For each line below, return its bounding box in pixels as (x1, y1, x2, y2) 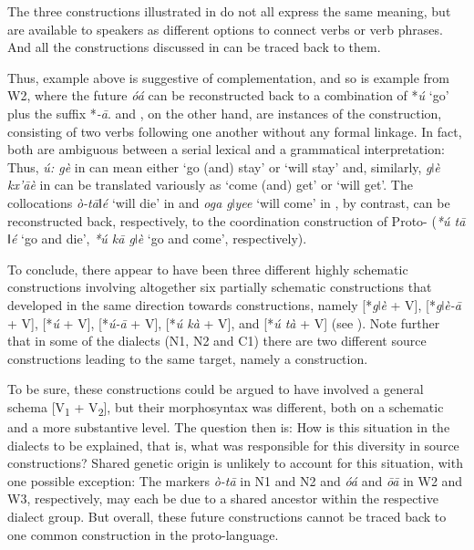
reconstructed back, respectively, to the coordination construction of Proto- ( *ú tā (7, 211, 466, 230)
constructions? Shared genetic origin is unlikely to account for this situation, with (7, 453, 463, 472)
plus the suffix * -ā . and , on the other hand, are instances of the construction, (7, 103, 442, 122)
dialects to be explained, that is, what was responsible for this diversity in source (7, 435, 459, 454)
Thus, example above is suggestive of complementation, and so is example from (7, 67, 450, 87)
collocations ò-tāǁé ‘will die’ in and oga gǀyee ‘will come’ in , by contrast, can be (7, 192, 450, 212)
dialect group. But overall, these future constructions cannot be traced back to (7, 506, 447, 525)
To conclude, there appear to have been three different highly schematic (7, 259, 408, 278)
